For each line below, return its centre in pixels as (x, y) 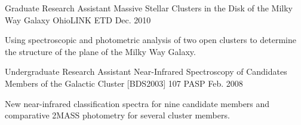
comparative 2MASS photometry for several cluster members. (117, 115)
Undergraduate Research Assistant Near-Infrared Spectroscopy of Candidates (146, 71)
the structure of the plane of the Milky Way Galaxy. (100, 51)
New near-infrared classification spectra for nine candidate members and (137, 103)
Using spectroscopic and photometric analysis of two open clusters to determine (150, 40)
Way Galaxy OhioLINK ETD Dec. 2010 (78, 19)
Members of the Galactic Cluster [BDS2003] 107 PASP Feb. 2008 (124, 83)
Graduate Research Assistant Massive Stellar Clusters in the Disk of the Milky (149, 8)
